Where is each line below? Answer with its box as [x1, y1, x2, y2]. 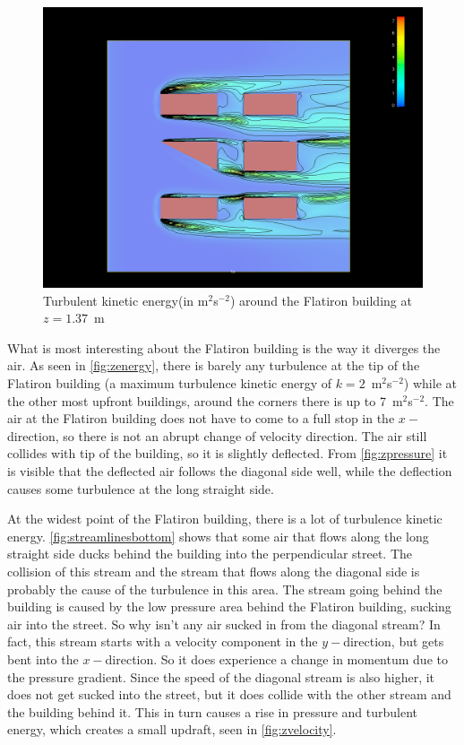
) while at [403, 374, 457, 392]
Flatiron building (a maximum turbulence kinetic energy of [7, 374, 332, 392]
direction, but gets [343, 632, 444, 651]
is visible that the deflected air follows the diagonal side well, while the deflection [7, 461, 452, 480]
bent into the [7, 649, 79, 668]
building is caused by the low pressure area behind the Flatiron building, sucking [7, 597, 451, 616]
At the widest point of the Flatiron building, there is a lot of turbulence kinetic [7, 509, 443, 528]
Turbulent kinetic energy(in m [43, 290, 209, 309]
